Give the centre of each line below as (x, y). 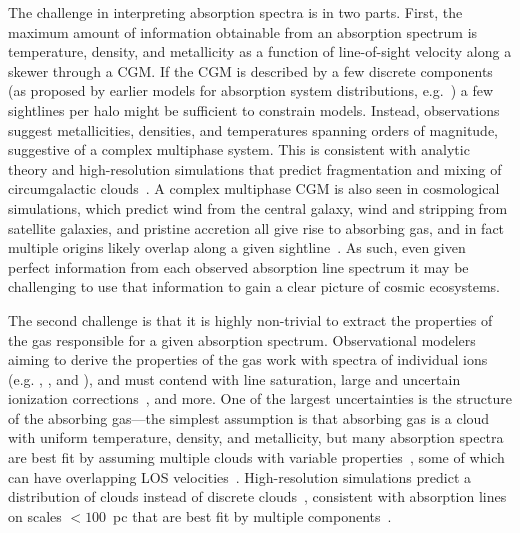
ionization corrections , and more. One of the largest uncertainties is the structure (260, 398)
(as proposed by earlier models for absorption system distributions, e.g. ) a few (251, 90)
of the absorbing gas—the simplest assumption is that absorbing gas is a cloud (249, 417)
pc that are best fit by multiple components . (252, 515)
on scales (35, 515)
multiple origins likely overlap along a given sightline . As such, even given (237, 247)
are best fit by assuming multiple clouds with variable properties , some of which (256, 457)
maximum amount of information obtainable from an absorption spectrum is (243, 31)
